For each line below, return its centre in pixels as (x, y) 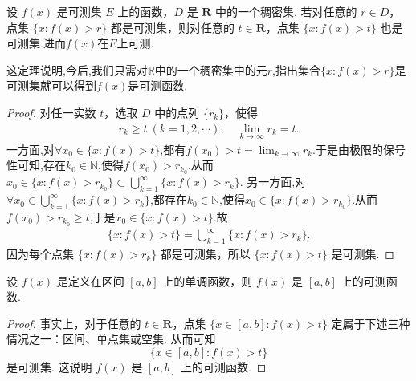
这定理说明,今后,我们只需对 (77, 69)
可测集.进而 (36, 43)
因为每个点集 (40, 254)
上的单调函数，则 (208, 280)
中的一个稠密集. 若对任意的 (286, 11)
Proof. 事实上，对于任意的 (74, 323)
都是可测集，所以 (205, 254)
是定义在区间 (90, 280)
